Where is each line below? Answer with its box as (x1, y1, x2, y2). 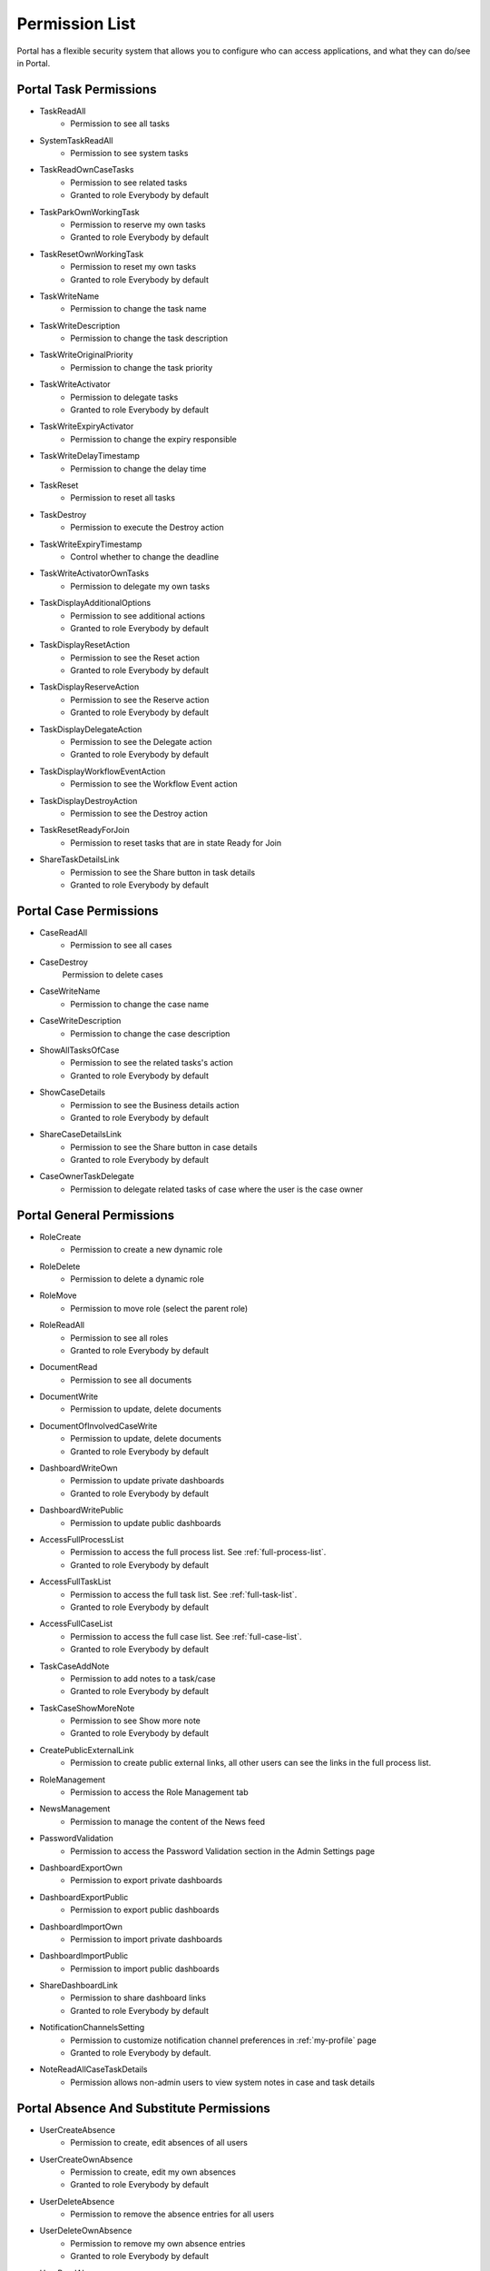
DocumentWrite (39, 1391, 99, 1403)
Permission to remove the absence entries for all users (70, 2208, 275, 2220)
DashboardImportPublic (39, 1950, 129, 1961)
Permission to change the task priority (70, 362, 213, 372)
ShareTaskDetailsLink (39, 854, 120, 865)
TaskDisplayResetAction (39, 640, 131, 650)
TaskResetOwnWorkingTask (39, 248, 144, 259)
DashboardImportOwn (39, 1921, 122, 1932)
